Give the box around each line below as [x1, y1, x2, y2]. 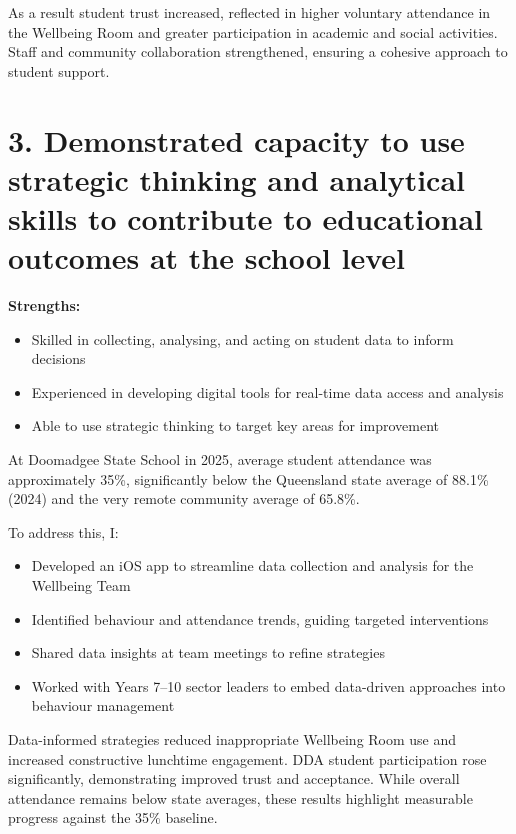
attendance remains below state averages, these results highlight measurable [8, 787, 473, 808]
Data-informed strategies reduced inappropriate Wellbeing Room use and [8, 728, 457, 749]
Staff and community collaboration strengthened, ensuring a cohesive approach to [8, 41, 508, 62]
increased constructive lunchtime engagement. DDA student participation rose [8, 748, 487, 769]
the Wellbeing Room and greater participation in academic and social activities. [8, 21, 498, 42]
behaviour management [31, 695, 175, 716]
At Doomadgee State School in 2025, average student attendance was [8, 449, 432, 470]
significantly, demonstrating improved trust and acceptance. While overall [8, 768, 460, 789]
